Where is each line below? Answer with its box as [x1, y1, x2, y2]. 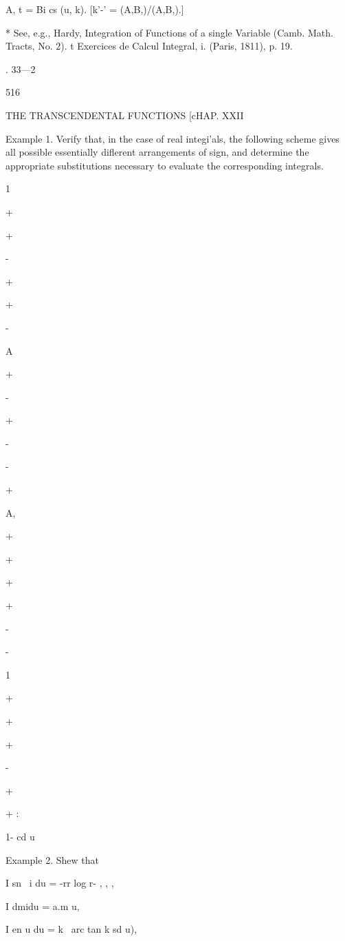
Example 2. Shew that [5, 852, 99, 867]
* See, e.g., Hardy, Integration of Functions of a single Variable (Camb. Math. [5, 25, 333, 39]
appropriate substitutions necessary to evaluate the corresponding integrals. [5, 158, 324, 172]
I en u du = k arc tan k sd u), [5, 922, 137, 936]
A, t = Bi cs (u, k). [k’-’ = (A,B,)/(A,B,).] [5, 2, 184, 16]
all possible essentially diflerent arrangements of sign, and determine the [5, 145, 309, 159]
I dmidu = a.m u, [5, 898, 80, 913]
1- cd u [5, 829, 35, 843]
